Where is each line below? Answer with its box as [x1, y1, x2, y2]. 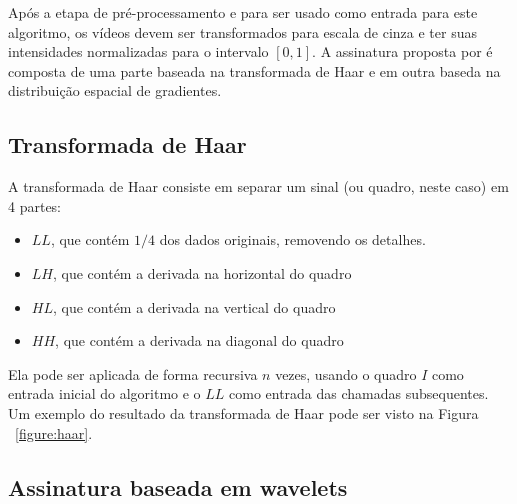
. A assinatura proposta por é [312, 41, 493, 62]
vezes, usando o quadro [275, 363, 417, 384]
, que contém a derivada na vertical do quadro [52, 296, 336, 317]
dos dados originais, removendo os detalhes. [159, 229, 426, 250]
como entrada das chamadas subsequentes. [229, 383, 489, 404]
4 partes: [8, 195, 62, 216]
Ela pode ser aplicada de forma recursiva [8, 363, 258, 384]
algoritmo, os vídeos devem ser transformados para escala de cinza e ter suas [8, 21, 477, 42]
